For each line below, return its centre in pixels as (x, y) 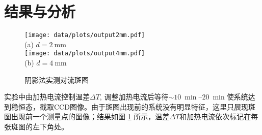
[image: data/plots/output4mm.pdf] (85, 54)
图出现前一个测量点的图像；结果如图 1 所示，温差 (87, 116)
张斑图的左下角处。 (36, 126)
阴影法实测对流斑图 (57, 79)
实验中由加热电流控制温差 (47, 97)
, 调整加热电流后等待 (134, 97)
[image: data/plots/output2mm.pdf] (85, 35)
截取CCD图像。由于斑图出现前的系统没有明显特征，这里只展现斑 (147, 106)
